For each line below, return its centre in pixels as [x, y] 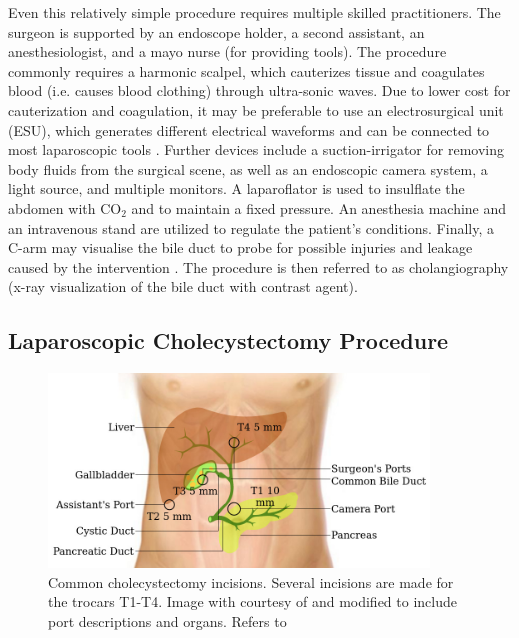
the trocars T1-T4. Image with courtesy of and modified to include [252, 601]
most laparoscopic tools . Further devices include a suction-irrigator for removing [256, 149]
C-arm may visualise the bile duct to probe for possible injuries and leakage [240, 247]
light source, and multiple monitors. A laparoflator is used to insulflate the [236, 188]
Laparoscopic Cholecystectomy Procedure [228, 340]
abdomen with [52, 207]
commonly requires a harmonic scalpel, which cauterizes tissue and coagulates [246, 70]
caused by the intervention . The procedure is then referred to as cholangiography [258, 266]
